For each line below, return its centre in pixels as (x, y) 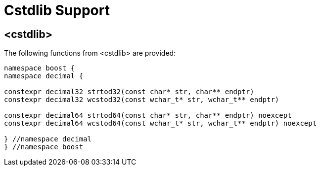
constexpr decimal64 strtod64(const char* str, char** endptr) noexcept (148, 116)
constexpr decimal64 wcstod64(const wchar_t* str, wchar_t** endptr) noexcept (160, 123)
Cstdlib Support (57, 10)
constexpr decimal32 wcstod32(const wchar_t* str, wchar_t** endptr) (142, 100)
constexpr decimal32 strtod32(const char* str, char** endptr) (129, 92)
